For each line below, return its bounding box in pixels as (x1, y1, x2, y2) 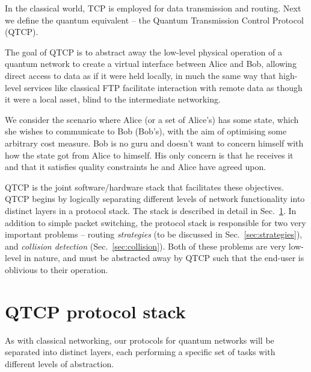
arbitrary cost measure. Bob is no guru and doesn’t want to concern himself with (5, 136, 304, 149)
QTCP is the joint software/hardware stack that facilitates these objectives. (5, 180, 284, 193)
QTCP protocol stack (5, 298, 186, 323)
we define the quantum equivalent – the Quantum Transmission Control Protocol (5, 13, 304, 26)
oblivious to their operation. (5, 263, 108, 276)
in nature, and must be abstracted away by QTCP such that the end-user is (23, 251, 304, 264)
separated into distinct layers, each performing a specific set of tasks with (5, 345, 276, 358)
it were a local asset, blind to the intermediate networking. (5, 93, 221, 106)
